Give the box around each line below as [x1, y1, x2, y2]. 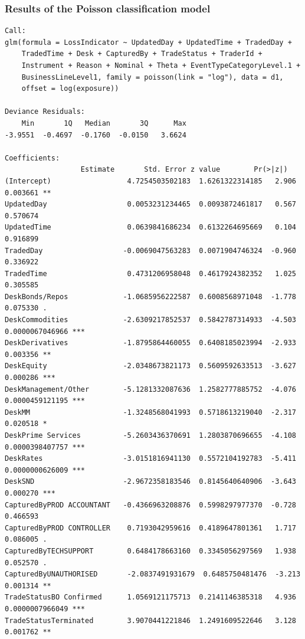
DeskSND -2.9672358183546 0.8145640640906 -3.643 [5, 477, 296, 486]
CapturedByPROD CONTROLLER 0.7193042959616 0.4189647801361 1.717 [5, 523, 296, 532]
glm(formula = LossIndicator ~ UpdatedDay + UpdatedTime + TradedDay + [5, 38, 292, 47]
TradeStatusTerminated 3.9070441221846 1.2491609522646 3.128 [5, 616, 296, 625]
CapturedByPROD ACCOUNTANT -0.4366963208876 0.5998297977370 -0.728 [5, 500, 296, 509]
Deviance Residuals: [5, 107, 86, 116]
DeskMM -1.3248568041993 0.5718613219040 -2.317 [5, 408, 296, 417]
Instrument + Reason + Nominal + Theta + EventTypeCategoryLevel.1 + [21, 61, 301, 70]
